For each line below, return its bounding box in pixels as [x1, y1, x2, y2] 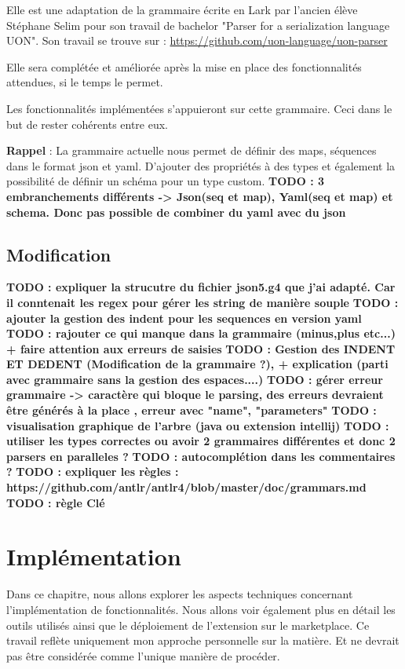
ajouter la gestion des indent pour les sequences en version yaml [6, 309, 362, 326]
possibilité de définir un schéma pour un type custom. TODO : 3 [6, 173, 325, 189]
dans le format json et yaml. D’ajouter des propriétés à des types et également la [6, 157, 396, 174]
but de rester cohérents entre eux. [6, 115, 169, 132]
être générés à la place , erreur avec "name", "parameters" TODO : [6, 402, 377, 419]
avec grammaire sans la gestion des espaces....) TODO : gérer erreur [6, 371, 383, 387]
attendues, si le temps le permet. [6, 74, 163, 90]
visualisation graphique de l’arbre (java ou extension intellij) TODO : [6, 417, 389, 433]
